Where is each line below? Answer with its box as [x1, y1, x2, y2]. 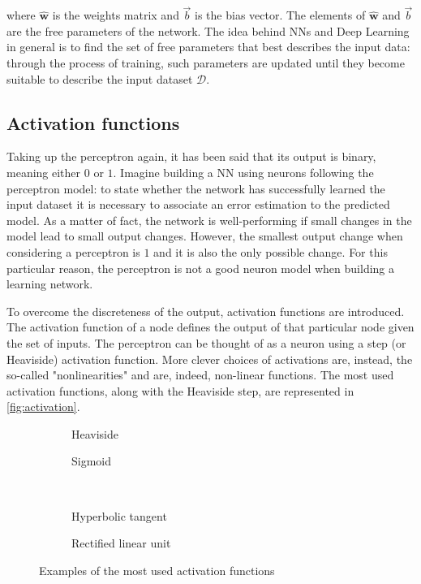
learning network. [6, 275, 93, 292]
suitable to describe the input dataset [6, 70, 193, 87]
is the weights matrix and [52, 6, 179, 24]
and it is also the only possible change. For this [153, 243, 388, 260]
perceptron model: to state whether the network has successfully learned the [6, 180, 385, 197]
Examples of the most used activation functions [39, 561, 275, 578]
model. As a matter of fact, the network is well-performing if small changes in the [6, 211, 412, 228]
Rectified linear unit [71, 534, 171, 552]
